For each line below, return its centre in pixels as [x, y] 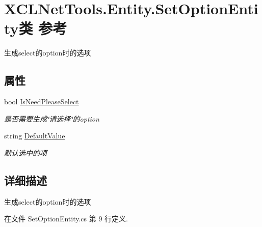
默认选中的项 [25, 152]
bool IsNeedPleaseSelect [42, 102]
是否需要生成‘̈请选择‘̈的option [52, 118]
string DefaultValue [35, 136]
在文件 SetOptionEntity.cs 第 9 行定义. [66, 219]
